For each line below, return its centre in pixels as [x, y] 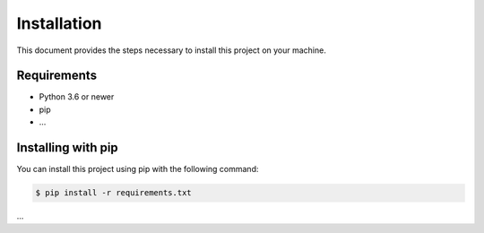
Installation [59, 23]
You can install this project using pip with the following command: [138, 169]
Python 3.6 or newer [77, 97]
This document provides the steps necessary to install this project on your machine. [171, 50]
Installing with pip [67, 148]
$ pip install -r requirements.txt [113, 193]
